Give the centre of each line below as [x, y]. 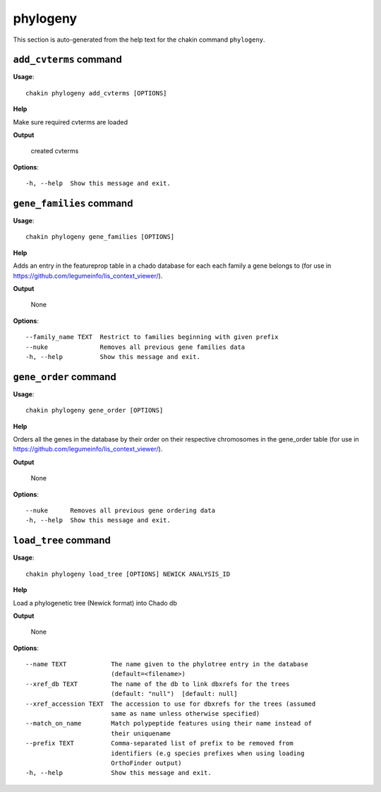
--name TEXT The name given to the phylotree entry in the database [167, 664]
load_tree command [62, 540]
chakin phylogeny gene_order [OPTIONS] [95, 410]
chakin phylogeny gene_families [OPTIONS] [100, 237]
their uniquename [140, 733]
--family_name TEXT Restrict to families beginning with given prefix [152, 337]
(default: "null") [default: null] [174, 694]
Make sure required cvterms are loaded [71, 122]
